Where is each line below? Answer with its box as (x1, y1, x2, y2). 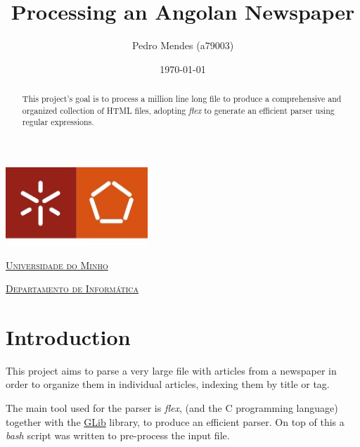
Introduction (6, 322, 131, 351)
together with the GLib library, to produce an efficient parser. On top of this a (6, 414, 345, 429)
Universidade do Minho (6, 257, 108, 272)
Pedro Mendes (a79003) (131, 38, 234, 53)
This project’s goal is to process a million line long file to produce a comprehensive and (22, 93, 342, 105)
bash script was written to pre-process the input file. (6, 428, 230, 443)
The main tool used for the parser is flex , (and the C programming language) (6, 401, 338, 415)
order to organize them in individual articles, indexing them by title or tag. (6, 377, 330, 391)
